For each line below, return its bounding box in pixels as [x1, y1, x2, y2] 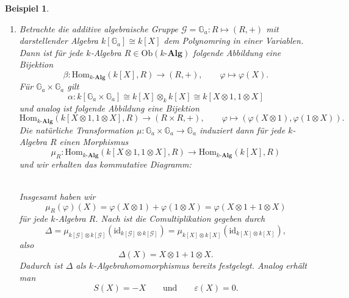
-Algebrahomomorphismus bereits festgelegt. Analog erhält [93, 259, 308, 272]
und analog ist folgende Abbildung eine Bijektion [19, 101, 200, 114]
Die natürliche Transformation [19, 123, 134, 136]
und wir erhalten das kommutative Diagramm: [19, 157, 192, 170]
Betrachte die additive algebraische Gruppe [19, 22, 179, 35]
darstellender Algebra [19, 34, 99, 47]
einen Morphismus [59, 135, 129, 148]
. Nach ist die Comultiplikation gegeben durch [95, 212, 265, 225]
